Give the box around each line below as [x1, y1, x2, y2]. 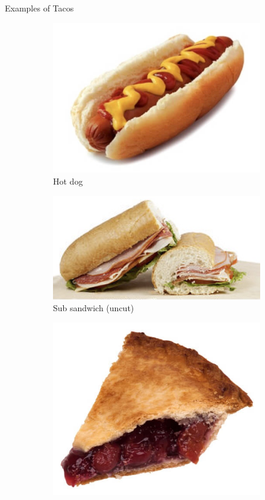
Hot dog [53, 175, 83, 188]
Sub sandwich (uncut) [53, 302, 134, 314]
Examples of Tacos [5, 2, 74, 14]
